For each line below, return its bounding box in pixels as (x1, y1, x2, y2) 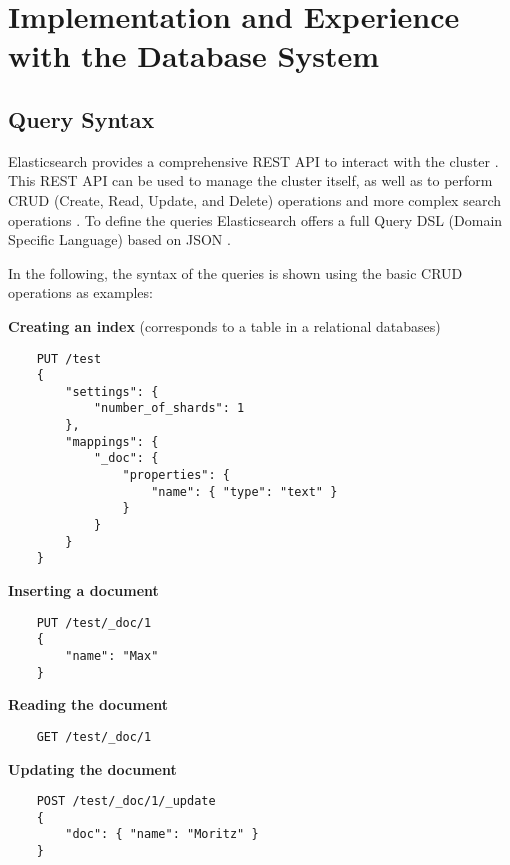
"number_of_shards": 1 (93, 401, 245, 416)
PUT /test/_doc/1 (36, 615, 152, 630)
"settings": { (65, 384, 159, 399)
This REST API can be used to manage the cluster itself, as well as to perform (8, 170, 493, 191)
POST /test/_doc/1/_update (36, 794, 216, 809)
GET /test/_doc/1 (36, 729, 152, 744)
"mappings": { (65, 434, 159, 449)
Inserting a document (8, 580, 159, 601)
